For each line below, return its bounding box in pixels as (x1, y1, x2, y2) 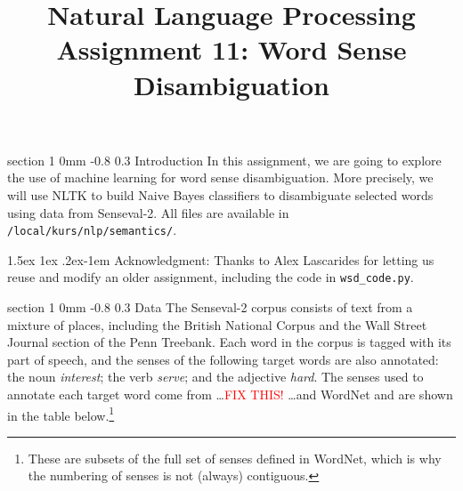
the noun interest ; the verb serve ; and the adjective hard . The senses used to (7, 367, 424, 386)
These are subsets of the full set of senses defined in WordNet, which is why (28, 448, 442, 467)
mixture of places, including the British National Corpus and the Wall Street (7, 315, 427, 334)
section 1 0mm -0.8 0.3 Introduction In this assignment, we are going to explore (7, 150, 442, 169)
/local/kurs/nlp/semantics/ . (7, 221, 177, 239)
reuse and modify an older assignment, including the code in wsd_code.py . (7, 268, 414, 286)
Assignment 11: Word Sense (56, 31, 407, 68)
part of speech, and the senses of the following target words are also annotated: (7, 350, 439, 368)
